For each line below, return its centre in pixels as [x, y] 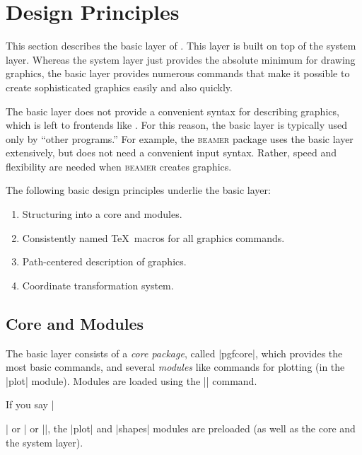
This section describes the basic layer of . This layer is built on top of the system [181, 46]
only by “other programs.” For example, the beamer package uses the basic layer [180, 138]
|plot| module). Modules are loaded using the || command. [132, 380]
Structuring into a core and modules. [102, 214]
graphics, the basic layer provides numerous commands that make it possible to [178, 73]
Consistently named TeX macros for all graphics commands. [153, 237]
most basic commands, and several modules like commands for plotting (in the [175, 367]
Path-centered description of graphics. [104, 261]
